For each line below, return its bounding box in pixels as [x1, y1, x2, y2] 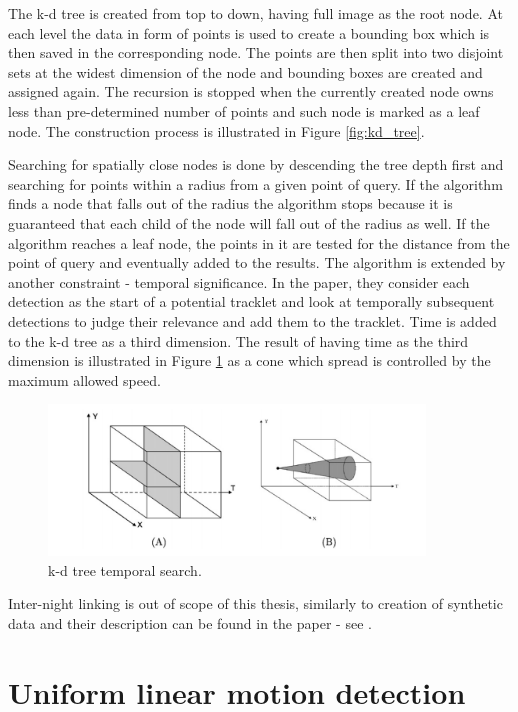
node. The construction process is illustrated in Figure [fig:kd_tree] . [8, 120, 425, 141]
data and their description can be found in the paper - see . [8, 612, 372, 633]
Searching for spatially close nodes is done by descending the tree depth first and [8, 154, 504, 175]
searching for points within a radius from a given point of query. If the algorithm [8, 173, 503, 194]
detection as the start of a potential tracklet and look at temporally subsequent [8, 291, 495, 312]
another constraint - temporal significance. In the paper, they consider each [8, 271, 470, 292]
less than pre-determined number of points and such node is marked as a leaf [8, 100, 480, 121]
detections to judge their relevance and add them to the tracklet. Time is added [8, 310, 497, 331]
